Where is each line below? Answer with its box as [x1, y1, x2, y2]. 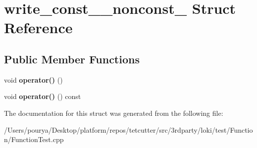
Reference [4, 17, 73, 38]
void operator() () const [4, 91, 81, 101]
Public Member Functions [4, 51, 140, 66]
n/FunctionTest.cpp [4, 134, 64, 145]
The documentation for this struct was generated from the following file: [4, 107, 223, 118]
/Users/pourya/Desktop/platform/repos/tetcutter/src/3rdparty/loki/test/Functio [4, 124, 253, 135]
